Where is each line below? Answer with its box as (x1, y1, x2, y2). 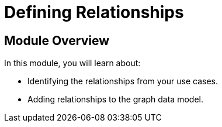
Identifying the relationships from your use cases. (27, 76, 218, 87)
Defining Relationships (4, 2, 184, 22)
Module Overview (4, 33, 110, 48)
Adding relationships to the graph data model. (27, 94, 203, 105)
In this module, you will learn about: (4, 58, 141, 68)
